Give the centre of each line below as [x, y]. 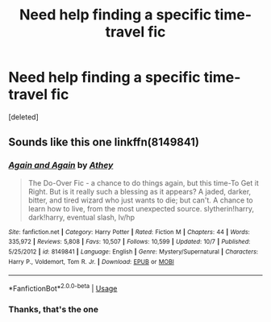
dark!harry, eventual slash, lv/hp [81, 217]
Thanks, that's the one [54, 309]
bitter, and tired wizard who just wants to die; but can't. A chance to [141, 200]
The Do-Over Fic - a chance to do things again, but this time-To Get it [144, 182]
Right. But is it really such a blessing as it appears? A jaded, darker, [140, 191]
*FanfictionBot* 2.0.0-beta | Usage [63, 288]
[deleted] [23, 117]
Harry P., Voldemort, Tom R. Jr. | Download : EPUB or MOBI [92, 261]
